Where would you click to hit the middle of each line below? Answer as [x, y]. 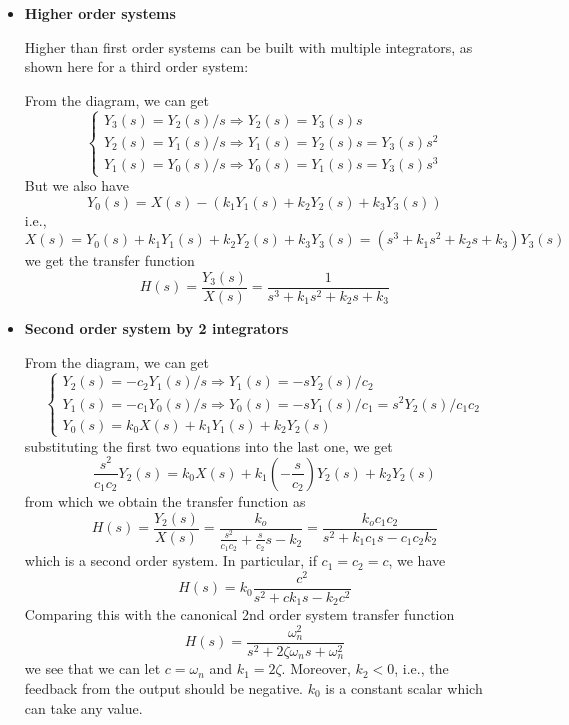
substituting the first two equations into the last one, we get [208, 445]
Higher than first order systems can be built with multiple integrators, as [248, 46]
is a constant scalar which [404, 688]
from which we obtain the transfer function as [165, 500]
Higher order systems [100, 13]
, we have [417, 560]
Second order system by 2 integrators [156, 327]
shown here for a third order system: [136, 66]
